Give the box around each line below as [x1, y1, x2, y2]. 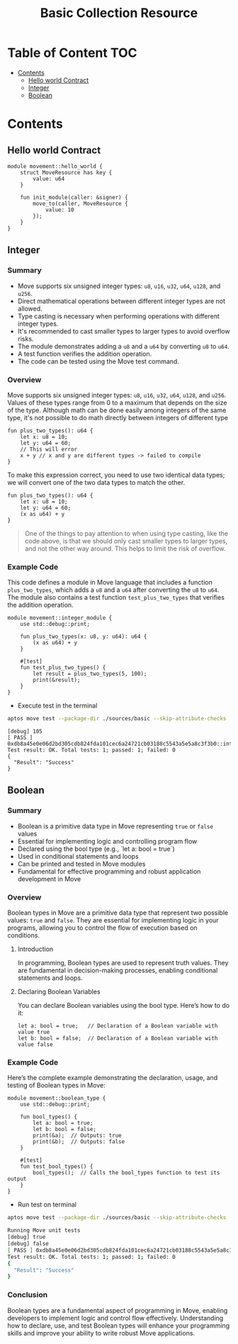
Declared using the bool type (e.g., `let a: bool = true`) [17, 844, 175, 853]
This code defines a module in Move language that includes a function [7, 578, 212, 587]
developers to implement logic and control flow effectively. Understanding [7, 1313, 224, 1322]
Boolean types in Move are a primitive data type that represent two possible [7, 908, 229, 917]
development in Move [17, 874, 81, 883]
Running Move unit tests [7, 1227, 81, 1234]
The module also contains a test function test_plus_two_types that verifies [7, 593, 225, 602]
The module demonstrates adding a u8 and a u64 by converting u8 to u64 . [17, 342, 230, 351]
